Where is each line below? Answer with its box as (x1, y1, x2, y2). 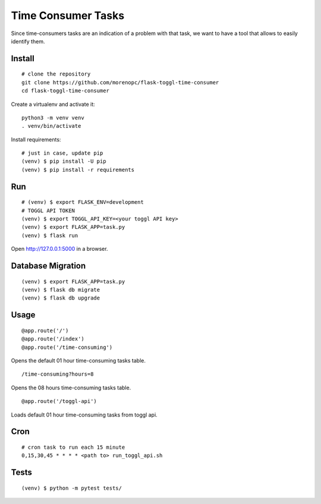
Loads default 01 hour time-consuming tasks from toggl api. (11, 411, 158, 418)
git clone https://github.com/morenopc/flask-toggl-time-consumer (21, 79, 219, 86)
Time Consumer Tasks (11, 9, 125, 22)
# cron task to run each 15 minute (21, 443, 125, 451)
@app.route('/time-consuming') (21, 344, 113, 351)
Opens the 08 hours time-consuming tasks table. (11, 384, 131, 391)
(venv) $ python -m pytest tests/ (21, 484, 122, 492)
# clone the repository (21, 71, 91, 77)
